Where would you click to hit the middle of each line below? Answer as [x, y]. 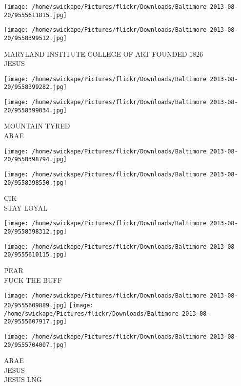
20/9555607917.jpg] [35, 322]
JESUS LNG [23, 379]
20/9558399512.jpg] [35, 38]
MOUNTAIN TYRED [37, 126]
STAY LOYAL [26, 207]
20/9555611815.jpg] [35, 15]
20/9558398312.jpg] [35, 232]
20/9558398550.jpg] [35, 182]
